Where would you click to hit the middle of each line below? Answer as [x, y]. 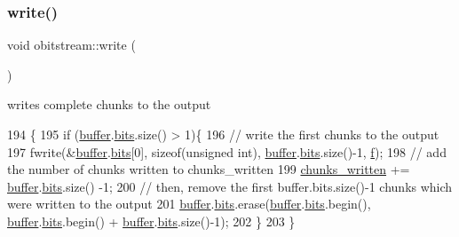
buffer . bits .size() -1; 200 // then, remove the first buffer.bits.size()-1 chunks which [230, 186]
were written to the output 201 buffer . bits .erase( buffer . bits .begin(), [189, 204]
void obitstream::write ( [71, 45]
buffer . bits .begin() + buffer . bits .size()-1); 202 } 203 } [151, 221]
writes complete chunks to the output [109, 104]
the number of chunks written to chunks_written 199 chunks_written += [209, 169]
